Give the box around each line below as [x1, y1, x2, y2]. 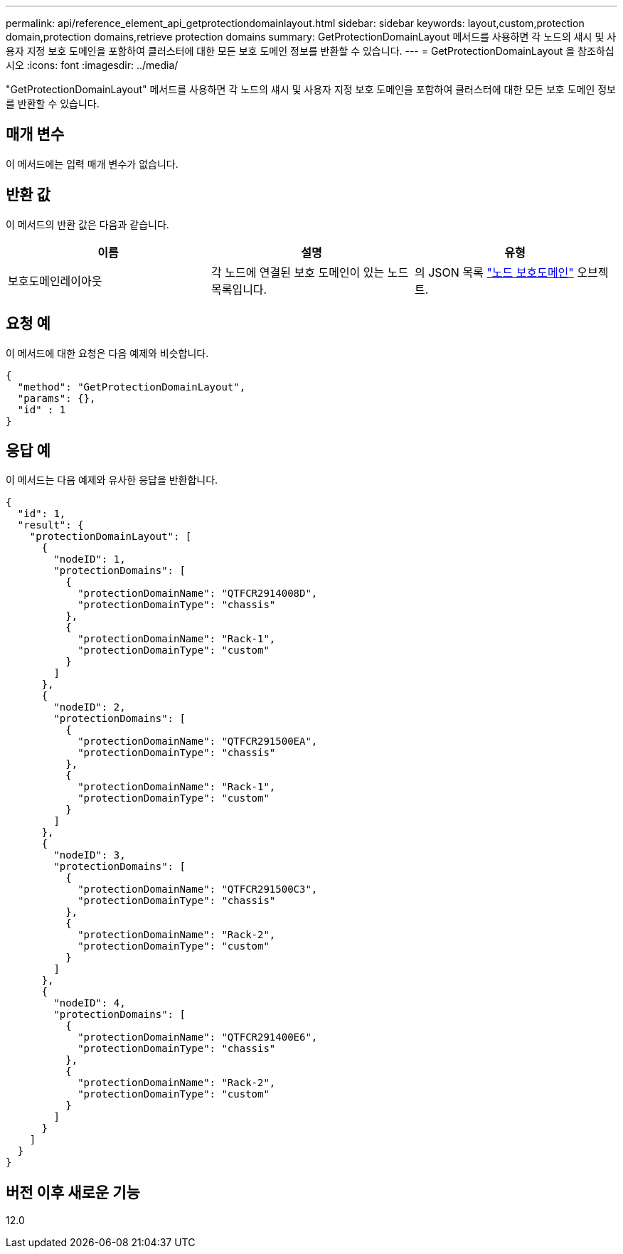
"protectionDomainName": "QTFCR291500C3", [78, 883, 318, 896]
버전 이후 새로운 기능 [6, 1183, 140, 1201]
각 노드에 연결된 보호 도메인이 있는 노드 [211, 265, 409, 280]
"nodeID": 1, [53, 553, 126, 565]
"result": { [17, 519, 84, 531]
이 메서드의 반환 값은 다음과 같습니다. [6, 218, 169, 230]
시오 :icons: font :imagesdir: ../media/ [6, 59, 179, 71]
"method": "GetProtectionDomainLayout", [17, 381, 246, 393]
